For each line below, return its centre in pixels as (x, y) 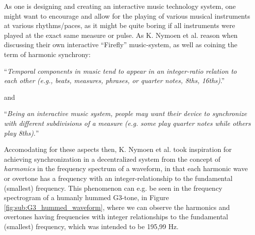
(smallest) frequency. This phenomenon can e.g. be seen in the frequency (113, 188)
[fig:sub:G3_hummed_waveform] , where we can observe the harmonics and (117, 207)
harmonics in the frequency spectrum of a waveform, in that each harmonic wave (126, 168)
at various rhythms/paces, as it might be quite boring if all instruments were (120, 25)
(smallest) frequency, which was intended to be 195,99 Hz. (91, 226)
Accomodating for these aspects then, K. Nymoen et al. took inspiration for (118, 149)
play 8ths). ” (22, 132)
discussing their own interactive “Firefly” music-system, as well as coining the (121, 44)
